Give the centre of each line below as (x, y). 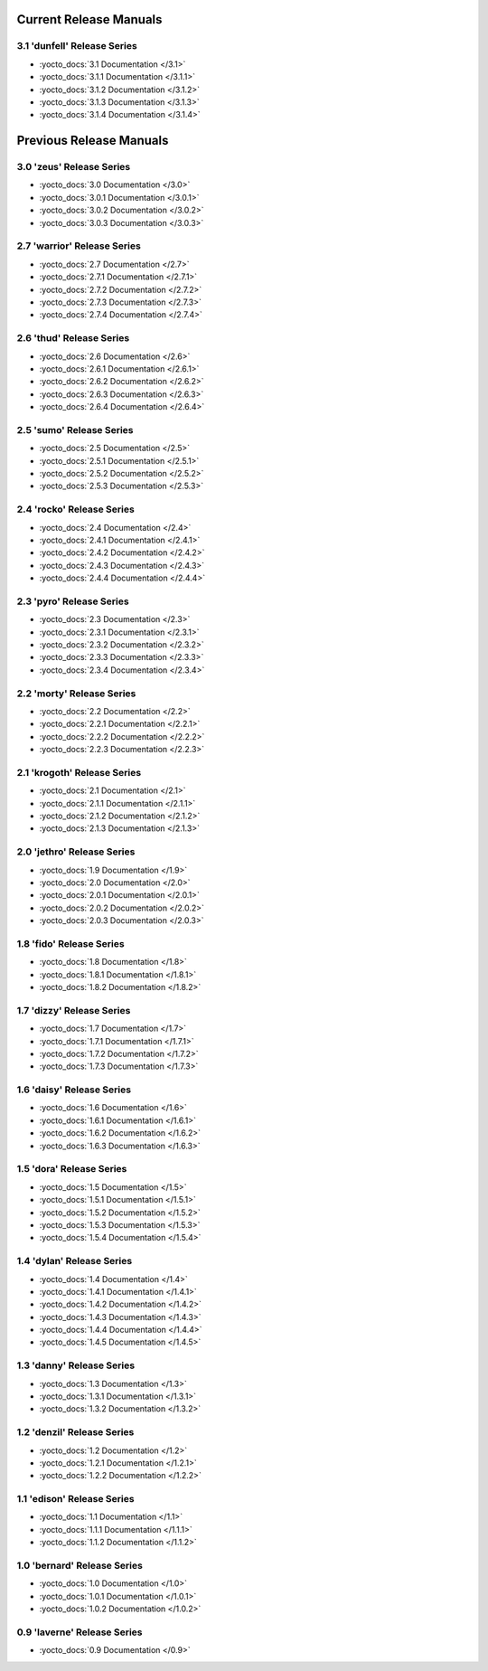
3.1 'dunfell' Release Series (77, 46)
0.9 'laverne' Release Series (80, 1632)
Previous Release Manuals (93, 141)
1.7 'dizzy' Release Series (74, 1010)
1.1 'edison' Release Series (75, 1499)
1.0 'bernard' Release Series (80, 1565)
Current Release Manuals (89, 19)
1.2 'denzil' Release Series (75, 1432)
